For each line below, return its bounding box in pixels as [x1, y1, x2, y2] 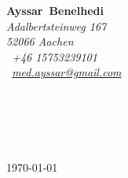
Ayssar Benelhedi [6, 2, 104, 18]
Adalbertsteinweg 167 [6, 17, 107, 34]
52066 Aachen [6, 33, 74, 50]
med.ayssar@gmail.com [12, 64, 122, 80]
